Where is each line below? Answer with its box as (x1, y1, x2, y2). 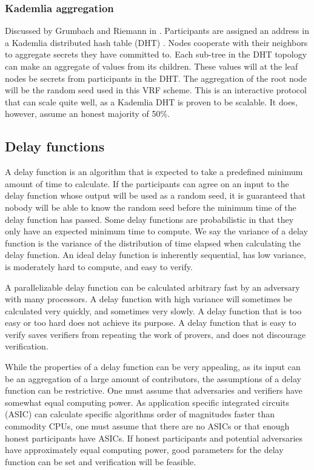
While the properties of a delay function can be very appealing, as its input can (5, 360, 301, 373)
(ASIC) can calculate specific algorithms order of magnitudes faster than (5, 408, 275, 420)
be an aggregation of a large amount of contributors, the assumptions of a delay (5, 372, 301, 385)
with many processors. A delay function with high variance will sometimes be (5, 293, 292, 305)
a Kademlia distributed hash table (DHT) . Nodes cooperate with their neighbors (5, 36, 308, 48)
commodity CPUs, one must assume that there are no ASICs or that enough (5, 420, 290, 432)
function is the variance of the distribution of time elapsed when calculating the (5, 236, 301, 249)
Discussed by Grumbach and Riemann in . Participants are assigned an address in (5, 24, 309, 37)
